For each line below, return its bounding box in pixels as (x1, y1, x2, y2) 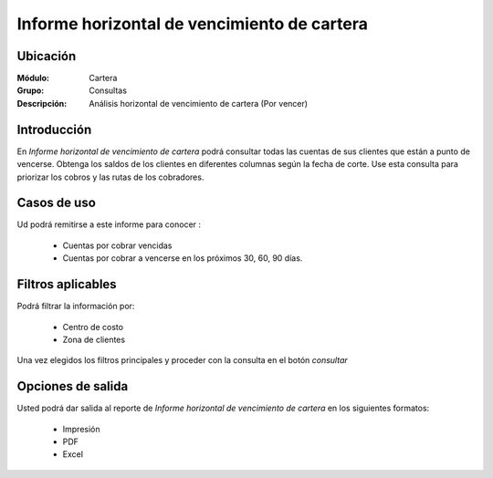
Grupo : (16, 85, 45, 96)
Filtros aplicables (16, 276, 118, 292)
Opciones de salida (16, 379, 129, 394)
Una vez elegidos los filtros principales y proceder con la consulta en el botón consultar (16, 355, 349, 366)
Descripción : (16, 98, 68, 109)
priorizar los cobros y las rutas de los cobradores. (16, 171, 205, 182)
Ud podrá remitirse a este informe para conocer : (16, 219, 201, 230)
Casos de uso (16, 195, 96, 211)
